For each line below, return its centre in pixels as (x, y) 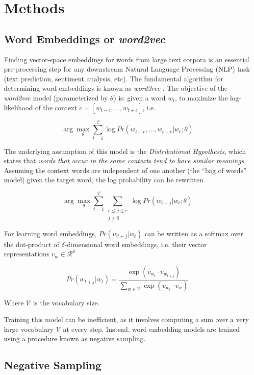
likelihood (19, 107)
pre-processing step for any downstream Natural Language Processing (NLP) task (127, 69)
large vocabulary (29, 329)
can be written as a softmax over (194, 233)
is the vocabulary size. (66, 303)
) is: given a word (140, 97)
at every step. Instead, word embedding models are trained (151, 329)
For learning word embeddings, (51, 233)
